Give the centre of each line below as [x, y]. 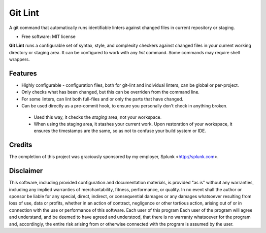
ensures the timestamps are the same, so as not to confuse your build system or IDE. [120, 131]
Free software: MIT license [49, 36]
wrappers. [19, 60]
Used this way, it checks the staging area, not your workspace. [98, 117]
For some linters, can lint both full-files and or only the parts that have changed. [102, 99]
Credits [21, 145]
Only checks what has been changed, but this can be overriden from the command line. [110, 92]
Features [23, 73]
